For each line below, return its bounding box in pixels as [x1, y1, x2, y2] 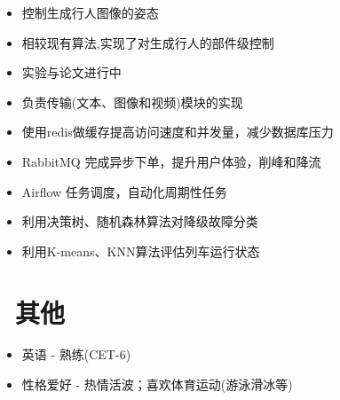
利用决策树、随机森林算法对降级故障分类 [21, 212, 258, 231]
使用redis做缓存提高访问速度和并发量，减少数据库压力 [21, 122, 334, 141]
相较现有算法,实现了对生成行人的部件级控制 [21, 33, 274, 51]
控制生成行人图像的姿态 [21, 4, 159, 21]
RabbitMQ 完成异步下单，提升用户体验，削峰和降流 [21, 152, 321, 170]
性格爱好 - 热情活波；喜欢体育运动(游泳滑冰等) [21, 375, 293, 394]
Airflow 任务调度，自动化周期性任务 [21, 182, 227, 200]
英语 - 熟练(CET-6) [21, 345, 131, 364]
